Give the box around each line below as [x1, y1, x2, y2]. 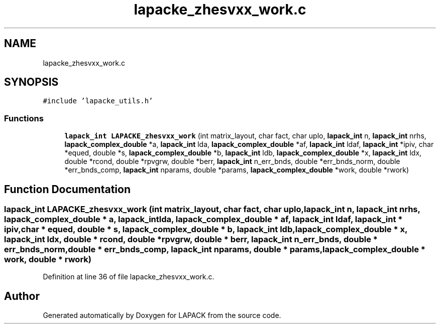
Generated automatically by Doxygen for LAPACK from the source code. [43, 311, 281, 320]
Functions [4, 113, 44, 123]
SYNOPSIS [4, 76, 59, 89]
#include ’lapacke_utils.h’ [43, 97, 153, 105]
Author [4, 289, 40, 302]
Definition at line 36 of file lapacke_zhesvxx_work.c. [43, 272, 214, 281]
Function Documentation [4, 183, 131, 196]
